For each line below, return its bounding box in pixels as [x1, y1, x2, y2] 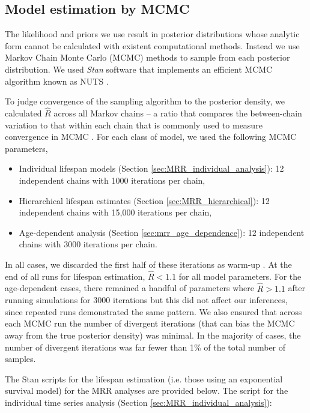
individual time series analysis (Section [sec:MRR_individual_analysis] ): [5, 396, 272, 408]
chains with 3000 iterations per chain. [19, 238, 157, 250]
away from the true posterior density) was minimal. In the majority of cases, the [5, 328, 301, 341]
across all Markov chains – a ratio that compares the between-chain [53, 106, 302, 119]
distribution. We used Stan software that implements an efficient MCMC [5, 62, 273, 75]
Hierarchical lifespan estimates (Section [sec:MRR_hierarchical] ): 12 [19, 194, 270, 206]
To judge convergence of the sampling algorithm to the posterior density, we [5, 95, 285, 107]
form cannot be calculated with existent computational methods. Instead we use [5, 39, 300, 52]
